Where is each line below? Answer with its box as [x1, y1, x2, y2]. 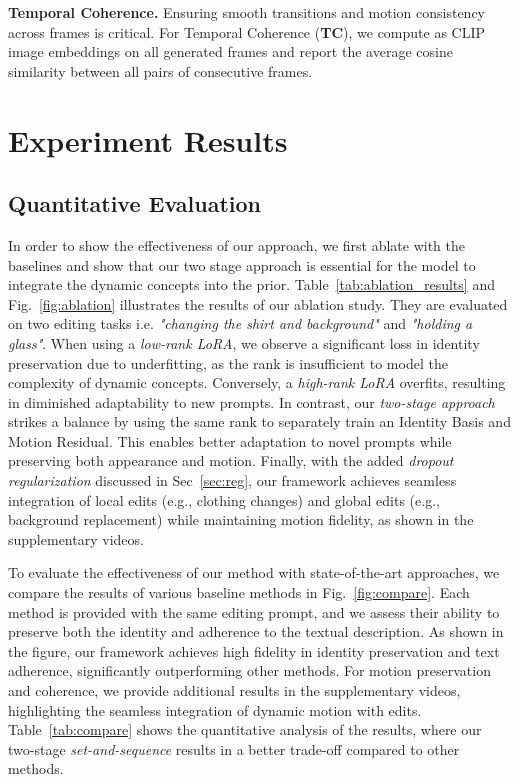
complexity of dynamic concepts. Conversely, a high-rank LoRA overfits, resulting [8, 372, 506, 393]
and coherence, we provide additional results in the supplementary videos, [8, 680, 461, 701]
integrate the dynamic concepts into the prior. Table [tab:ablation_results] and [8, 274, 495, 295]
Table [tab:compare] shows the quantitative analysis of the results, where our [8, 719, 482, 740]
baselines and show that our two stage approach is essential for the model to [8, 254, 476, 275]
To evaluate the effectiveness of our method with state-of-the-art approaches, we [8, 562, 500, 583]
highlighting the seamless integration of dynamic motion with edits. [8, 699, 422, 720]
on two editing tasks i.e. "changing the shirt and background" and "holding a [8, 313, 473, 334]
